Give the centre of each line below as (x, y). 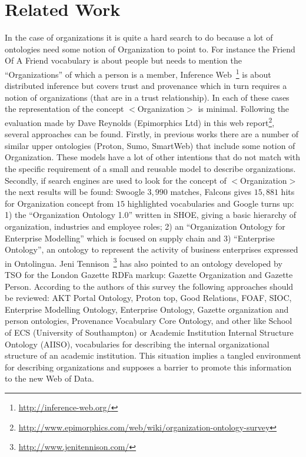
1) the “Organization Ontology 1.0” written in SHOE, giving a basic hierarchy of (151, 215)
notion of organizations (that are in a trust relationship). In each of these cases (147, 97)
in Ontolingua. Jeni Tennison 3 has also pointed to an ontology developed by (144, 262)
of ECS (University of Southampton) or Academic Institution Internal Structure (149, 332)
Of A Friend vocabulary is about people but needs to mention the (123, 60)
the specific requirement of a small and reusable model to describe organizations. (150, 168)
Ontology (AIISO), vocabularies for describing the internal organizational (137, 344)
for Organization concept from (59, 203)
